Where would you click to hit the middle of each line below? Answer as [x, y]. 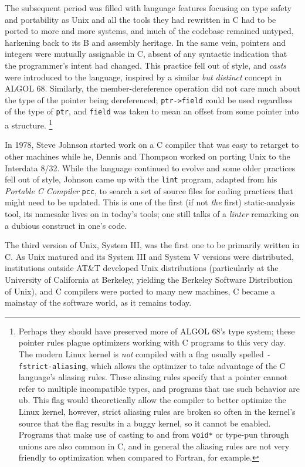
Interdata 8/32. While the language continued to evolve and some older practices [150, 167]
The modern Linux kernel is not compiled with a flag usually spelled [141, 353]
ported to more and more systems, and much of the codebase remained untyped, [149, 31]
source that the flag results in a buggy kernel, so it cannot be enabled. [145, 423]
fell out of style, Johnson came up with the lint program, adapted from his [141, 179]
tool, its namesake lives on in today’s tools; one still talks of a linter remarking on [152, 214]
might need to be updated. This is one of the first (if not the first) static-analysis [150, 202]
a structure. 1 [29, 124]
